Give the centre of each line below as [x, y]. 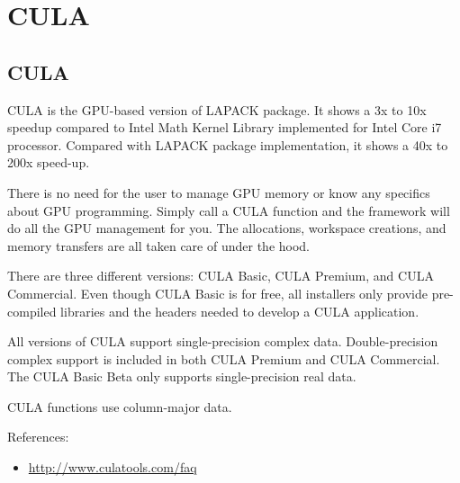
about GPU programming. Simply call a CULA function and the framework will [229, 210]
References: [38, 437]
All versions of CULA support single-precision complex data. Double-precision [223, 341]
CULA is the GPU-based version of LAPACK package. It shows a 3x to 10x [217, 109]
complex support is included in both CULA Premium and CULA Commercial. [224, 358]
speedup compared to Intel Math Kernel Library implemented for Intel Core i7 [225, 127]
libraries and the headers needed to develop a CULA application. [240, 311]
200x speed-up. [49, 162]
